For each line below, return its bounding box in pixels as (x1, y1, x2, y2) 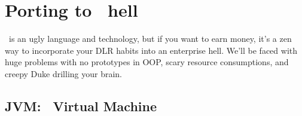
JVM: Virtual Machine (5, 96, 157, 115)
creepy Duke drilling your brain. (5, 67, 122, 80)
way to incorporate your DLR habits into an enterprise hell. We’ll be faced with (5, 44, 298, 56)
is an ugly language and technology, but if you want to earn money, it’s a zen (8, 32, 292, 45)
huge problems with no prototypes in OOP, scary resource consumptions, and (5, 56, 289, 68)
